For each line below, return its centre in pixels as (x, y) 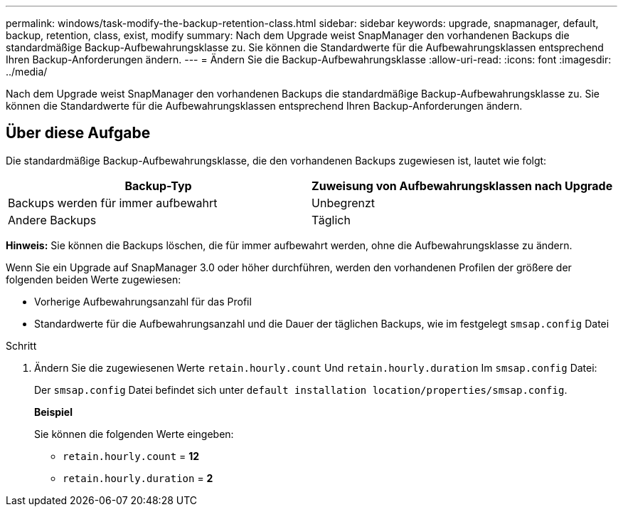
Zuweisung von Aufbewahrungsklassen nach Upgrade (462, 186)
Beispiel (53, 412)
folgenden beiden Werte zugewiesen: (94, 279)
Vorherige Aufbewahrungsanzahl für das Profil (143, 301)
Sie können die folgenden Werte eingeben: (134, 434)
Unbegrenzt (344, 203)
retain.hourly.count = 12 (131, 456)
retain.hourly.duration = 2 (138, 478)
